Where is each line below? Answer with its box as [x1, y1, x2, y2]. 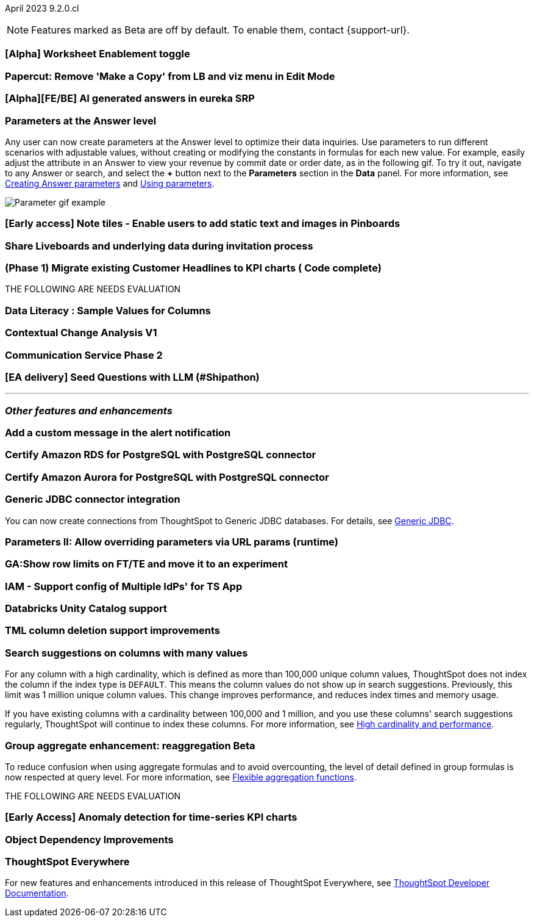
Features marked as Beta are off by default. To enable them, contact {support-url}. [31, 24, 410, 36]
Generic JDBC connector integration [5, 493, 180, 506]
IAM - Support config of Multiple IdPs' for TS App [5, 580, 243, 592]
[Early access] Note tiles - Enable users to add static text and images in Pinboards [5, 217, 400, 230]
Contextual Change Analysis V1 [5, 326, 157, 339]
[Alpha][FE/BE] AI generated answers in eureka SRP [5, 92, 255, 105]
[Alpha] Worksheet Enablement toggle [5, 48, 190, 60]
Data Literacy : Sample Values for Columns [5, 304, 211, 317]
